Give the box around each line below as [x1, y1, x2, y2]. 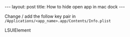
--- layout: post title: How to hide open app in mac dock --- [4, 4, 125, 9]
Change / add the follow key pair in [4, 13, 76, 19]
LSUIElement [4, 27, 31, 33]
